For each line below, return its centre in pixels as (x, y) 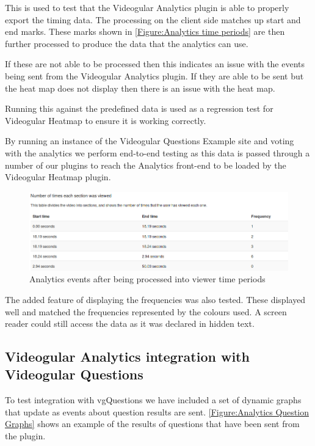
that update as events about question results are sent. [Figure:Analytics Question (157, 411)
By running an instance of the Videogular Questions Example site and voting (150, 141)
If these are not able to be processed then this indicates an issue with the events (155, 64)
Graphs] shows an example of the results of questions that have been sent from (152, 424)
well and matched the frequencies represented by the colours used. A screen (146, 311)
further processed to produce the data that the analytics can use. (127, 43)
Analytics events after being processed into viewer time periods (147, 279)
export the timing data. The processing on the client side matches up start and (153, 19)
